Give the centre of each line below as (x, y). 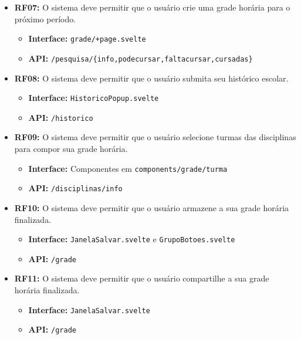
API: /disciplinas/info (75, 188)
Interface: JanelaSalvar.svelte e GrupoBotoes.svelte (132, 239)
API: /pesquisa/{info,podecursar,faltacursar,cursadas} (141, 58)
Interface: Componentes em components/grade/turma (128, 168)
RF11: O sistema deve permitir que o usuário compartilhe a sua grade (142, 278)
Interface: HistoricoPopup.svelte (94, 98)
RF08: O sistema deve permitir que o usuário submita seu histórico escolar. (151, 78)
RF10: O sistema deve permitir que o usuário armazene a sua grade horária (152, 207)
